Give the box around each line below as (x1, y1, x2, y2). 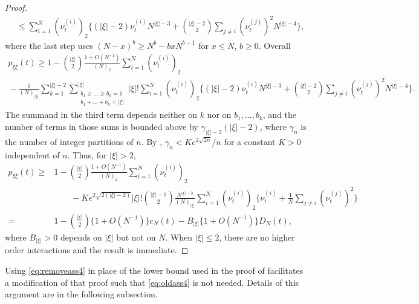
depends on (60, 230, 102, 243)
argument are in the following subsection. (5, 288, 158, 300)
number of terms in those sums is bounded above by (5, 120, 198, 133)
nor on (207, 108, 232, 121)
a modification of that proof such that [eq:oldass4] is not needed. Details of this (5, 276, 299, 288)
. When (165, 230, 193, 243)
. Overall (258, 39, 291, 51)
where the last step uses (5, 39, 93, 51)
